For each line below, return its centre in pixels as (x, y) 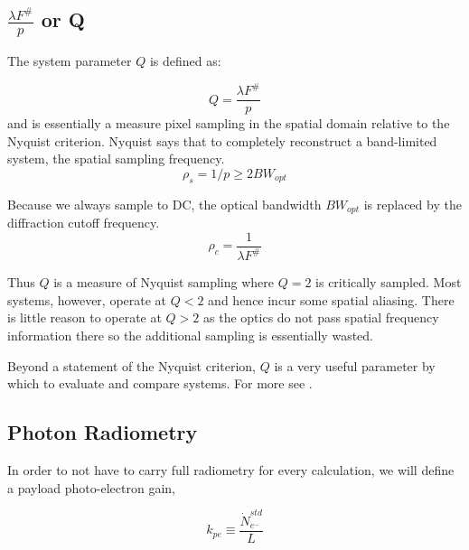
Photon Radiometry (103, 432)
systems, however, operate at (87, 299)
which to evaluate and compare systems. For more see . (160, 383)
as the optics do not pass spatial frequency (321, 317)
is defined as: (185, 61)
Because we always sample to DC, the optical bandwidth (164, 204)
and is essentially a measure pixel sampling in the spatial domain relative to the (229, 123)
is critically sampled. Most (389, 282)
